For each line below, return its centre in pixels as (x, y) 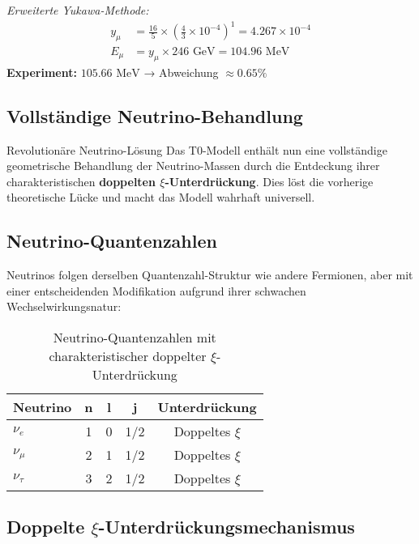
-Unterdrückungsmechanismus (227, 527)
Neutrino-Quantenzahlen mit (135, 337)
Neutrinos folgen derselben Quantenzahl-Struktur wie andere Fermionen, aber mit (210, 275)
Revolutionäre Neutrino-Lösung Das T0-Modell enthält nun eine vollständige (197, 149)
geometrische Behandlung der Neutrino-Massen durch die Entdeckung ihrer (193, 166)
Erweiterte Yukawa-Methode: (78, 10)
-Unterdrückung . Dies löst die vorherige (269, 181)
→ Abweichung (181, 72)
